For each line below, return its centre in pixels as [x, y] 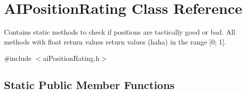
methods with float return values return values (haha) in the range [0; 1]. [115, 41]
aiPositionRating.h [71, 58]
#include [18, 58]
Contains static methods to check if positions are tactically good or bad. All [120, 32]
